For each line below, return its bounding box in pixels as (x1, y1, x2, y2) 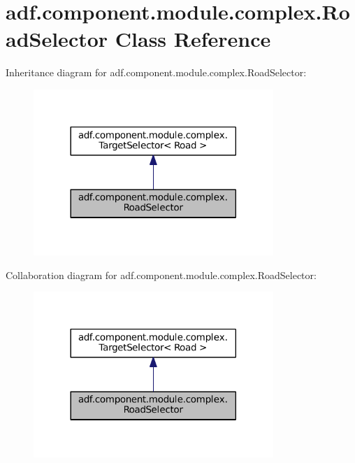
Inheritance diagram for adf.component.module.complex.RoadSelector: (6, 65, 307, 80)
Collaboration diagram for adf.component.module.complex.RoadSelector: (6, 267, 317, 282)
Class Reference (115, 24, 271, 53)
